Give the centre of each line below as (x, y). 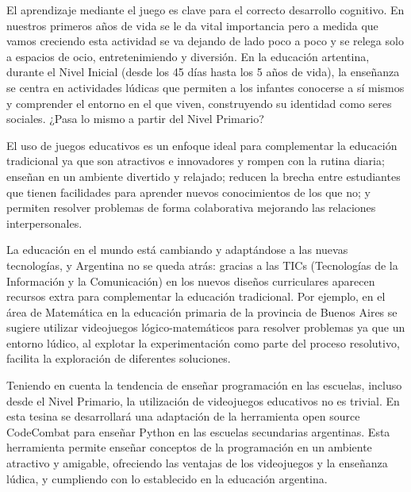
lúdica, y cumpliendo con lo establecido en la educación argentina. (167, 478)
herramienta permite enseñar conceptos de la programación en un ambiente (189, 447)
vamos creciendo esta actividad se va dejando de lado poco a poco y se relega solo (205, 41)
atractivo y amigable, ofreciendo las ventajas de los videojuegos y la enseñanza (197, 463)
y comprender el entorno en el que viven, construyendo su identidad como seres (199, 103)
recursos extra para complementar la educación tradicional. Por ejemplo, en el (196, 296)
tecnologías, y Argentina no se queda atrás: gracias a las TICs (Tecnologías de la (202, 265)
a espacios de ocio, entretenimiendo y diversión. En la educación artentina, (188, 56)
